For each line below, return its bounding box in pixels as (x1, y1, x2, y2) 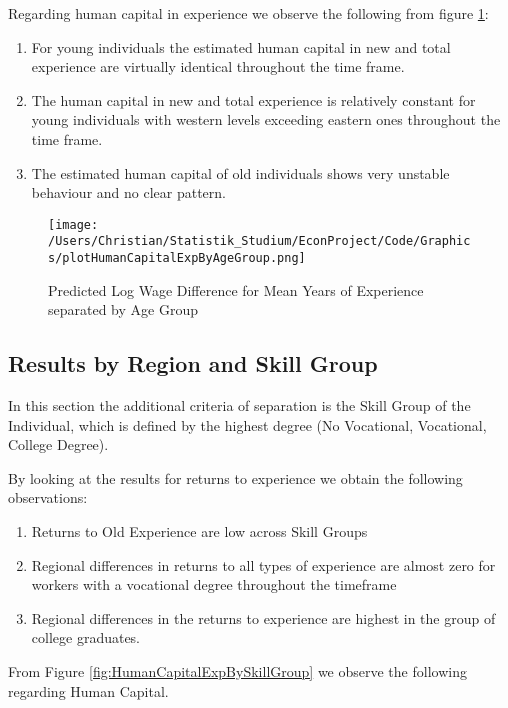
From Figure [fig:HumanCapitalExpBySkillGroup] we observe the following (8, 661, 467, 682)
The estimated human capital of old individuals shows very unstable (31, 162, 450, 183)
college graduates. (31, 627, 141, 648)
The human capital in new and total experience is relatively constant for (31, 89, 476, 110)
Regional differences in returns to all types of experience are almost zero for (31, 554, 496, 575)
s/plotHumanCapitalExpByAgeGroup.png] (48, 251, 306, 266)
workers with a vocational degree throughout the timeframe (31, 574, 397, 595)
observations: (8, 487, 88, 508)
